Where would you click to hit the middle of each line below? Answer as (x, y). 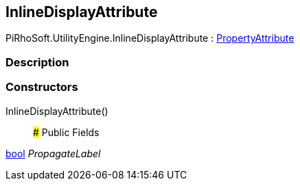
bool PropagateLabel (53, 153)
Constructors (42, 87)
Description (37, 62)
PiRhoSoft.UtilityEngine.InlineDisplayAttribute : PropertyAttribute (150, 38)
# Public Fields (66, 132)
